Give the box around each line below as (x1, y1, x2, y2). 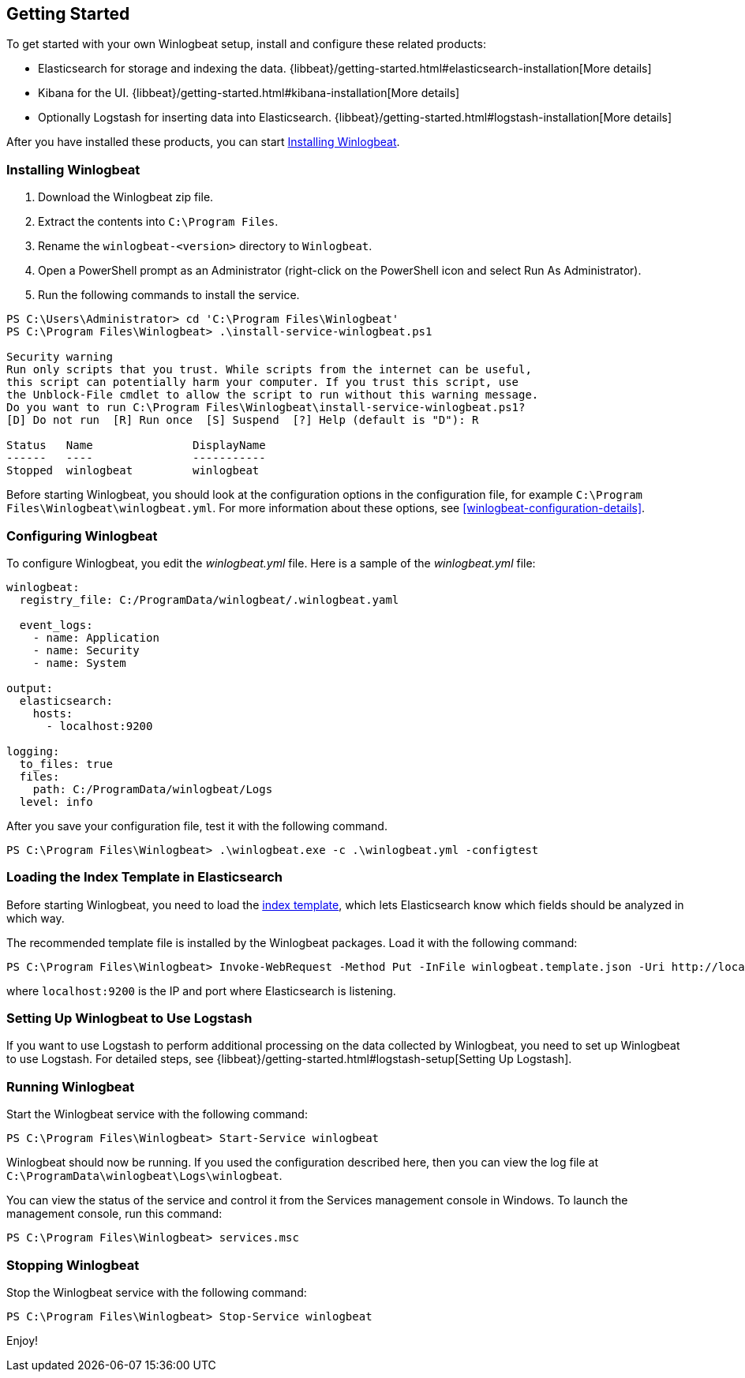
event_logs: (19, 618, 93, 631)
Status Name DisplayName (6, 439, 266, 452)
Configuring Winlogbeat (6, 527, 158, 544)
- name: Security (32, 643, 140, 657)
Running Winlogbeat (6, 1078, 135, 1095)
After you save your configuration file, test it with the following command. (6, 818, 387, 833)
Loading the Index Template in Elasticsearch (6, 869, 283, 886)
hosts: (32, 706, 73, 720)
